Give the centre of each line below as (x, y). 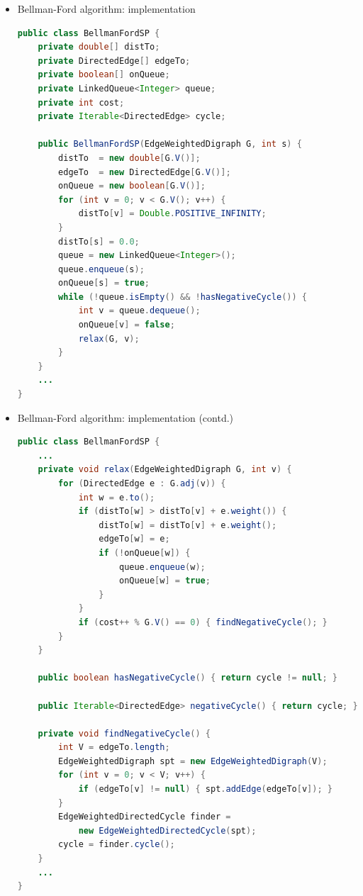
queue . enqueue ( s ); (101, 269)
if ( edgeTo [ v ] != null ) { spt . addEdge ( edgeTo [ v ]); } (205, 789)
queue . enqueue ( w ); (162, 567)
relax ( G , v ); (109, 338)
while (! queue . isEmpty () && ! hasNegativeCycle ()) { (183, 297)
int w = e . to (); (117, 497)
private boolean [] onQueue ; (104, 75)
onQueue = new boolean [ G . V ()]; (132, 186)
